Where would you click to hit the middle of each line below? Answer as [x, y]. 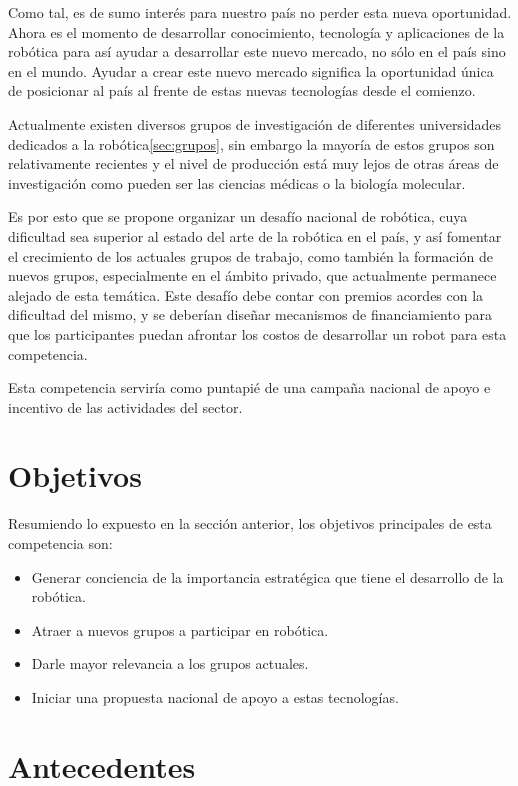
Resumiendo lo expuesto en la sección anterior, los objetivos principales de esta [250, 523]
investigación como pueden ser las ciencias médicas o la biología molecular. [237, 182]
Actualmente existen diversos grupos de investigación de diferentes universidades [255, 123]
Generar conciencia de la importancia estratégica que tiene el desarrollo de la [267, 576]
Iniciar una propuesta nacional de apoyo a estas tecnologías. [215, 696]
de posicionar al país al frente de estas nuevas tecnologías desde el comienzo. [242, 90]
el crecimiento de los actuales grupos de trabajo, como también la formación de [250, 255]
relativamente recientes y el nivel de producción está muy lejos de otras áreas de [253, 163]
